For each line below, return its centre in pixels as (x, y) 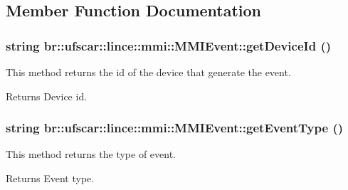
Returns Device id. (47, 96)
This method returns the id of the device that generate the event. (148, 72)
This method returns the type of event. (91, 154)
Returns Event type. (50, 178)
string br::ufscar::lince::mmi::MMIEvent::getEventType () (175, 128)
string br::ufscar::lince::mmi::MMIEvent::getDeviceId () (169, 45)
